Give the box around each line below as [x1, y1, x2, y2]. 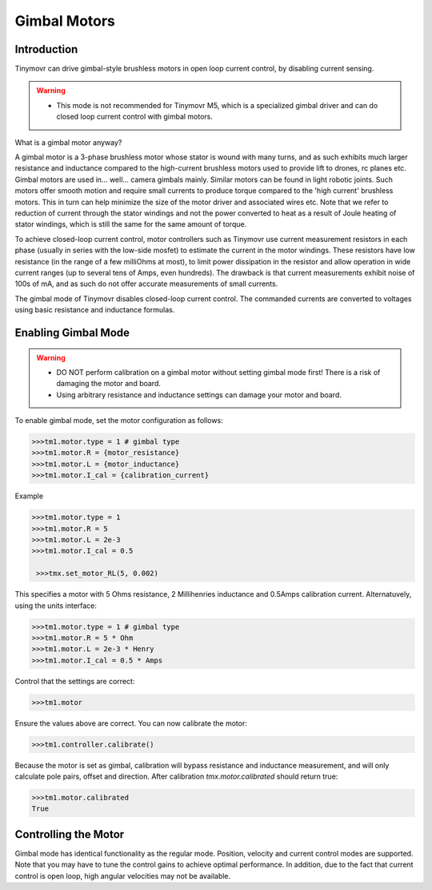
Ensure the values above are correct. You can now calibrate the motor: [14, 718, 247, 728]
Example [14, 491, 44, 501]
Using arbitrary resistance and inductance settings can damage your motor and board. [56, 389, 342, 400]
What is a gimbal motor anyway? [14, 137, 122, 147]
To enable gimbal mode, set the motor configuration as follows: [14, 416, 223, 425]
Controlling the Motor [14, 828, 125, 841]
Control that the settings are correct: [14, 676, 135, 686]
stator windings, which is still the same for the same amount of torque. [14, 219, 247, 229]
